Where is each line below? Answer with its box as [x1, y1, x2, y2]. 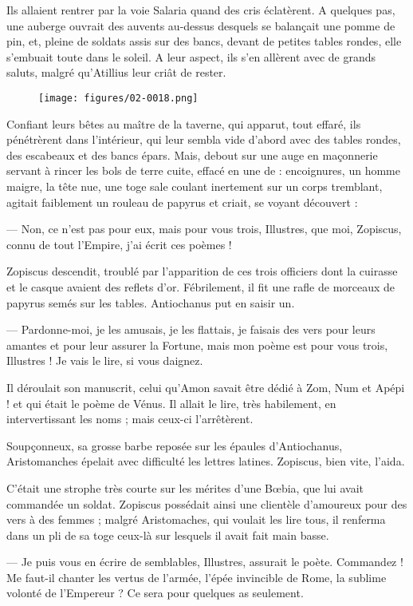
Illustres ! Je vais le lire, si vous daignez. [6, 352, 203, 369]
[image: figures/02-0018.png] [38, 92, 199, 104]
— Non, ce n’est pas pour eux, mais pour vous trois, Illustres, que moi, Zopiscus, [6, 220, 402, 237]
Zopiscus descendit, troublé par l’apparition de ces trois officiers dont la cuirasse [6, 263, 398, 279]
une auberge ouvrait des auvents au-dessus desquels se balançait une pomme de [6, 17, 395, 34]
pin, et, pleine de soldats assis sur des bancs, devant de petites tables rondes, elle [6, 33, 402, 50]
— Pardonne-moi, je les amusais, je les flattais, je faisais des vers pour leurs [6, 321, 376, 338]
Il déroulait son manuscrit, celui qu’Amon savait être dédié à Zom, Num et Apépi [6, 378, 405, 395]
